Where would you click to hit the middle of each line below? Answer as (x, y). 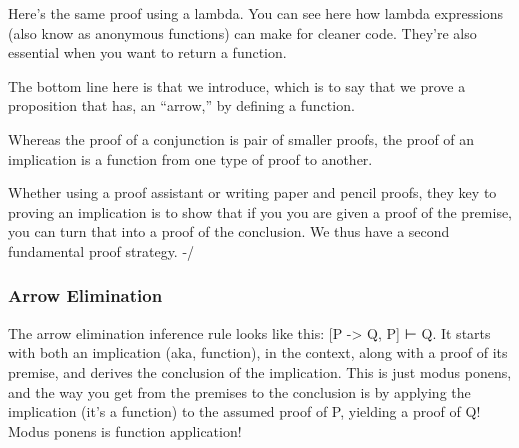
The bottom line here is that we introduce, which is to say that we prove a (237, 85)
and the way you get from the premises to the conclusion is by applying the (239, 391)
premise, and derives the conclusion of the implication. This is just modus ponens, (260, 371)
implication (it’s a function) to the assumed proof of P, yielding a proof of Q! (244, 411)
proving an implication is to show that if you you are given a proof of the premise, (260, 211)
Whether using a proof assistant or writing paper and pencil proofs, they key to (252, 192)
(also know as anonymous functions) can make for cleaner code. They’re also (242, 32)
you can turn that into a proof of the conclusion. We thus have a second (229, 231)
